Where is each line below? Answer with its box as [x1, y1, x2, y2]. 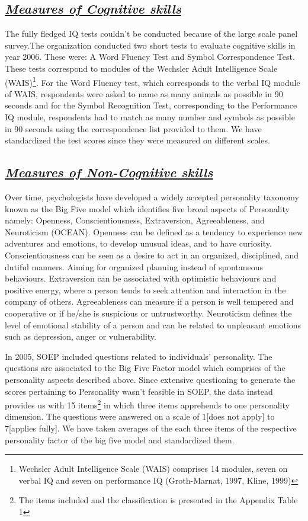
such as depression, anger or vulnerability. [5, 330, 156, 343]
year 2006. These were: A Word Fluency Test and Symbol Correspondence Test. [5, 50, 295, 63]
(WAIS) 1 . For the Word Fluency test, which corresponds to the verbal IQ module [5, 74, 300, 88]
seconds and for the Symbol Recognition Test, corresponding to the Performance [5, 99, 297, 111]
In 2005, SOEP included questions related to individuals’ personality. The [5, 350, 272, 362]
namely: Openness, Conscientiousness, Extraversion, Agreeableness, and [5, 214, 265, 226]
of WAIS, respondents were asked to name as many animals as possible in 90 [5, 87, 283, 100]
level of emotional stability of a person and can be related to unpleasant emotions [5, 318, 301, 331]
